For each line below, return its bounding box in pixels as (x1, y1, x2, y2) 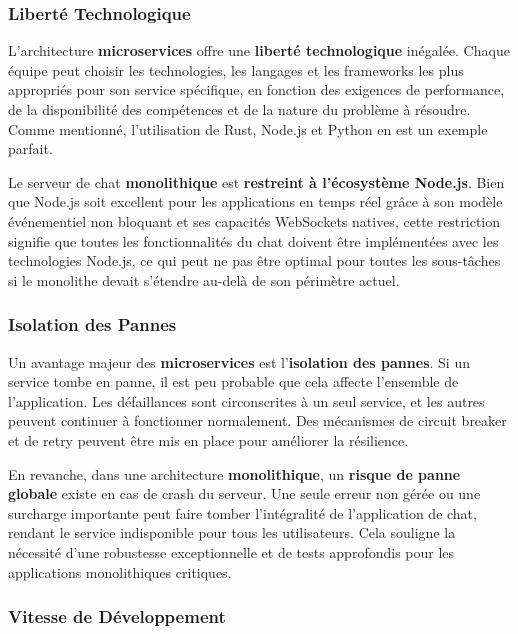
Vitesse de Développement (8, 604, 226, 629)
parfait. (8, 138, 53, 159)
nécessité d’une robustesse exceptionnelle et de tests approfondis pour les (8, 541, 455, 562)
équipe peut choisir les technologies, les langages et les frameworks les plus (8, 59, 464, 80)
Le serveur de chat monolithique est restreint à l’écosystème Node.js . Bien (8, 171, 505, 192)
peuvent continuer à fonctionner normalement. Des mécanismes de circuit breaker (8, 410, 507, 431)
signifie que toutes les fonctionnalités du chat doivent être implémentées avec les (8, 230, 499, 251)
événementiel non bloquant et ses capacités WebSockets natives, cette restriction (8, 210, 501, 231)
